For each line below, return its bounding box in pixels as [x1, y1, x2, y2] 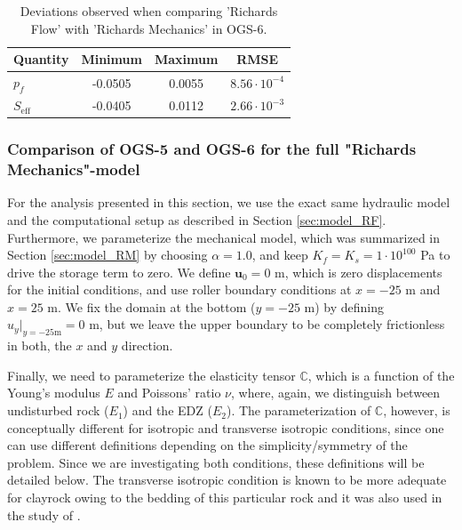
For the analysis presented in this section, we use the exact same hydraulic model [7, 193, 450, 212]
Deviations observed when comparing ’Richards [20, 2, 278, 20]
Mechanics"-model [7, 158, 140, 181]
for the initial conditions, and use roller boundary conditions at [7, 280, 352, 299]
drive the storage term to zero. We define [7, 262, 231, 281]
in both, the [7, 336, 72, 355]
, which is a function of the [307, 365, 455, 384]
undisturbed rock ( [7, 401, 109, 420]
